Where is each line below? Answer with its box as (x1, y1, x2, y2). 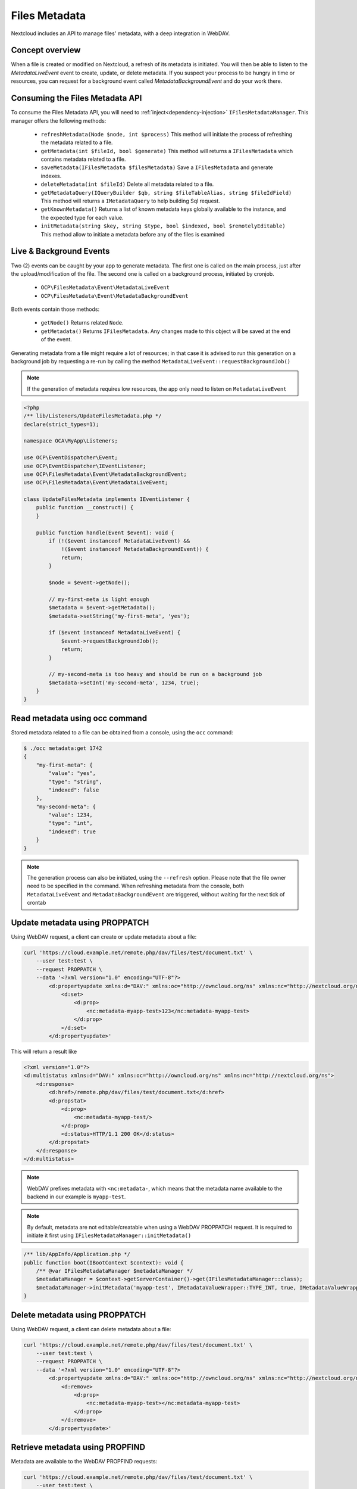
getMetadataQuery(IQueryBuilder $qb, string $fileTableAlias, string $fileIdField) (40, 189, 292, 196)
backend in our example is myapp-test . (27, 1193, 126, 1200)
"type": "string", (48, 778, 102, 785)
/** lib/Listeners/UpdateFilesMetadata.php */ (23, 413, 162, 419)
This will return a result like (11, 1048, 77, 1055)
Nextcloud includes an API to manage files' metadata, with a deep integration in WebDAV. (11, 30, 230, 37)
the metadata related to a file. (40, 139, 113, 146)
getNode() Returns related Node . (40, 319, 124, 326)
